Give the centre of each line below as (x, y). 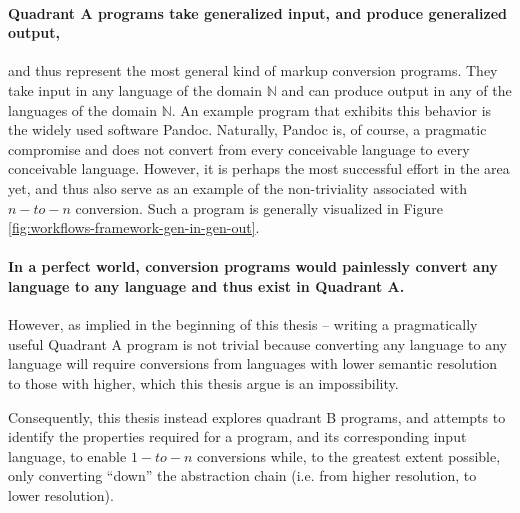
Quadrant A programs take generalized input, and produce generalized (258, 12)
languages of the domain (83, 109)
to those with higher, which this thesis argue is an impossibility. (203, 382)
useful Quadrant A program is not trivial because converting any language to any (258, 343)
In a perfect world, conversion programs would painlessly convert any (253, 266)
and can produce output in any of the (396, 89)
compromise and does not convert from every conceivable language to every (239, 148)
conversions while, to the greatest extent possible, (349, 455)
